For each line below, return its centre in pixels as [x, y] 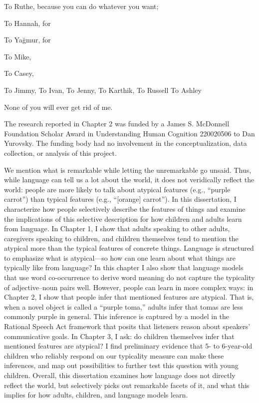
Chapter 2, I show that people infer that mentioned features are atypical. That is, [129, 297]
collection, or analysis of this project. [60, 153]
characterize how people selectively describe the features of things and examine [125, 208]
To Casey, [19, 73]
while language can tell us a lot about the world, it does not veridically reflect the [129, 180]
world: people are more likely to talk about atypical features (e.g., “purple [117, 189]
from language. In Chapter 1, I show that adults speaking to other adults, [117, 228]
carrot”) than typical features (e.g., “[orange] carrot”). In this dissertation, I [120, 199]
